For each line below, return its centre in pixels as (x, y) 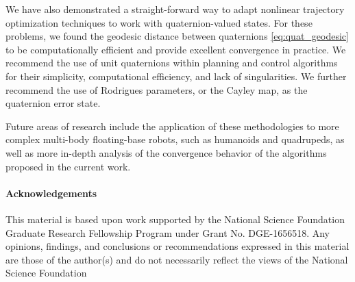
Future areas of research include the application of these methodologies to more (172, 126)
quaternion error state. (53, 103)
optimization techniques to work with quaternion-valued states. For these (159, 22)
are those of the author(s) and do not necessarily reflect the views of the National (177, 259)
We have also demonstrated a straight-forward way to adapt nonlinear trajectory (175, 9)
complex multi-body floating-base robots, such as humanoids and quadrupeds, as (175, 139)
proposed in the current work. (68, 166)
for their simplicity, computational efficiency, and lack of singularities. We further (176, 76)
